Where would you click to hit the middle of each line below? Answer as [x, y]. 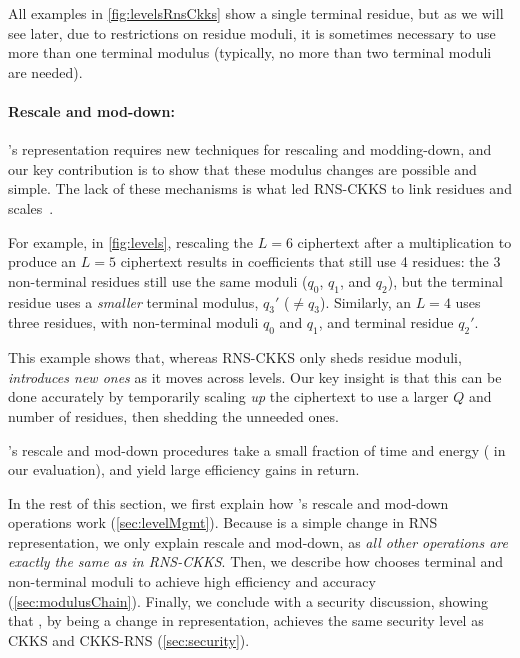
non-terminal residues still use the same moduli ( [158, 280]
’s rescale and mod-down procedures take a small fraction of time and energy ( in [257, 449]
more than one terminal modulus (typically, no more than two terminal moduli [250, 52]
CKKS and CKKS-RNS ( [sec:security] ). [129, 639]
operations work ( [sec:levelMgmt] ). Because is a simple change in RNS [223, 522]
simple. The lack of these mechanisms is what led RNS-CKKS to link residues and [260, 188]
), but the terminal [445, 280]
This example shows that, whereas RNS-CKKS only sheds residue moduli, [235, 357]
